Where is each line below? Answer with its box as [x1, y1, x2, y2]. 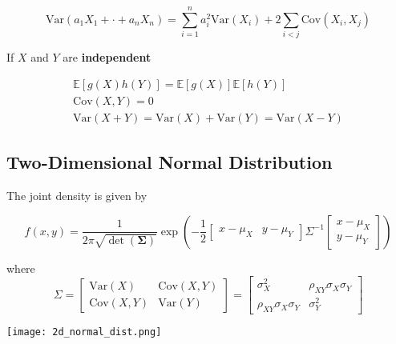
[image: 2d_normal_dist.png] [6, 326, 162, 338]
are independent [63, 49, 152, 66]
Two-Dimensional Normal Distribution [6, 150, 333, 174]
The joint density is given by [6, 187, 147, 204]
